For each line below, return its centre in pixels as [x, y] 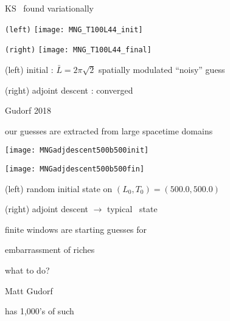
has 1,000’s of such [40, 311]
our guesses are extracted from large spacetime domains [109, 130]
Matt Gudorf [29, 290]
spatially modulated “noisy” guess [162, 69]
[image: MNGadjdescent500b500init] [77, 150]
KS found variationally [49, 8]
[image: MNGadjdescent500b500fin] [75, 169]
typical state [132, 209]
